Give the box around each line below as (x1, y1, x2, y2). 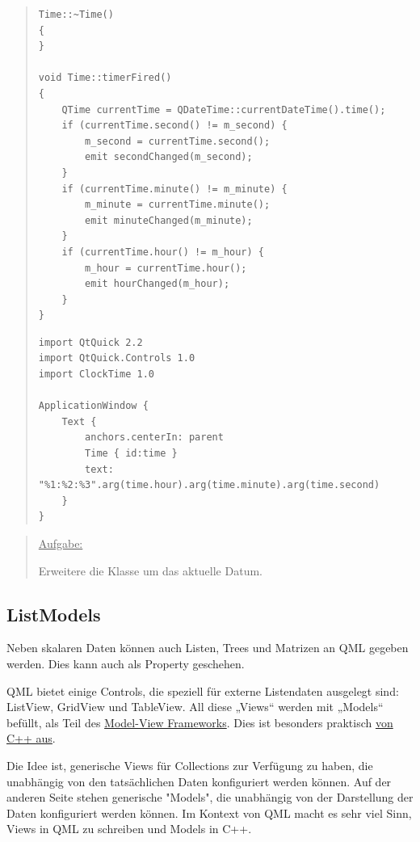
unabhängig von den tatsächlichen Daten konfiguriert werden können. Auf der (6, 773, 392, 789)
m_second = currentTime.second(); (85, 135, 271, 147)
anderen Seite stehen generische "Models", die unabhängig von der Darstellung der (6, 789, 414, 806)
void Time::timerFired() (38, 72, 172, 84)
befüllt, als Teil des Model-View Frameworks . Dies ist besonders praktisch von (6, 714, 393, 730)
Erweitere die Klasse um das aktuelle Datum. (38, 562, 262, 579)
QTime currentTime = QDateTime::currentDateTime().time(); (61, 103, 386, 116)
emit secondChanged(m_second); (85, 151, 253, 163)
